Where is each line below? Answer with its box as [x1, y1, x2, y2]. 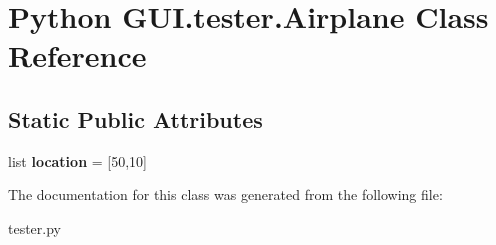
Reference [8, 35, 147, 76]
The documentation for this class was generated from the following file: [8, 184, 443, 205]
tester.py [8, 217, 62, 238]
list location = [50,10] [8, 150, 147, 171]
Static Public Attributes [8, 103, 263, 134]
